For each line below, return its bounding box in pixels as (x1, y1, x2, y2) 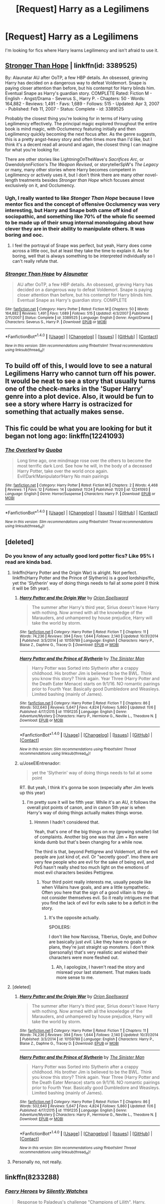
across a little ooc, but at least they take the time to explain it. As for (12, 248, 150, 254)
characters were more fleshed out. (49, 955, 119, 960)
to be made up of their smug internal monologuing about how (5, 219, 154, 226)
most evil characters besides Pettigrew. (34, 870, 114, 876)
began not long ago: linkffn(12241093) (5, 432, 125, 440)
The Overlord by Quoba (5, 447, 62, 454)
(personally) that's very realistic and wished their (49, 949, 148, 956)
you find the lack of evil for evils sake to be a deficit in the (41, 900, 159, 906)
